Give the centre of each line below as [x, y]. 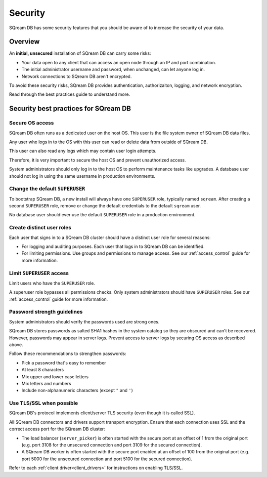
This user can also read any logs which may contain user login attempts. [83, 151]
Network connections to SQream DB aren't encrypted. [77, 76]
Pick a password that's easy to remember [64, 362]
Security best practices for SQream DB [70, 109]
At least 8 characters [43, 370]
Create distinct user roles [40, 228]
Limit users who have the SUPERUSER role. [52, 283]
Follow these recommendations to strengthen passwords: [67, 354]
